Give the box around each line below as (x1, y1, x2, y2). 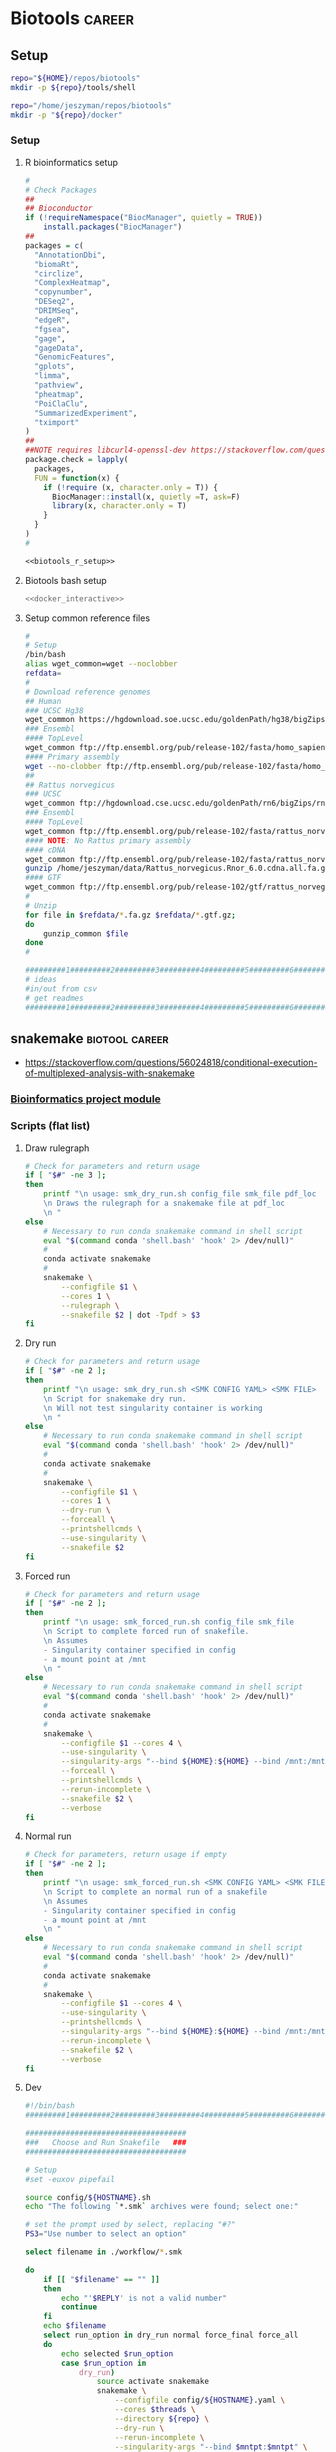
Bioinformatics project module (10, 1092, 162, 1106)
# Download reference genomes (24, 687, 152, 697)
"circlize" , (34, 268, 84, 279)
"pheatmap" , (34, 389, 84, 399)
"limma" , (34, 371, 71, 381)
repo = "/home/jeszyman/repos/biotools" (10, 100, 172, 111)
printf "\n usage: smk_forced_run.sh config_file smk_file (43, 1617, 295, 1627)
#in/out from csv (24, 983, 98, 994)
